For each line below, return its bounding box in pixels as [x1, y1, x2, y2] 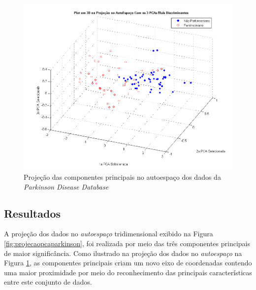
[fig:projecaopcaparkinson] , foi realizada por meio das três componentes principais [4, 238, 250, 248]
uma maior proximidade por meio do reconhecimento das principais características [4, 267, 252, 277]
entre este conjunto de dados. [4, 277, 92, 287]
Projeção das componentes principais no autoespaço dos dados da [24, 171, 221, 182]
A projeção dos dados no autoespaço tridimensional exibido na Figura [4, 228, 213, 239]
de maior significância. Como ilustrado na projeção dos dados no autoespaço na [4, 248, 242, 258]
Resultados [4, 205, 61, 221]
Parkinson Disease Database [24, 181, 109, 192]
